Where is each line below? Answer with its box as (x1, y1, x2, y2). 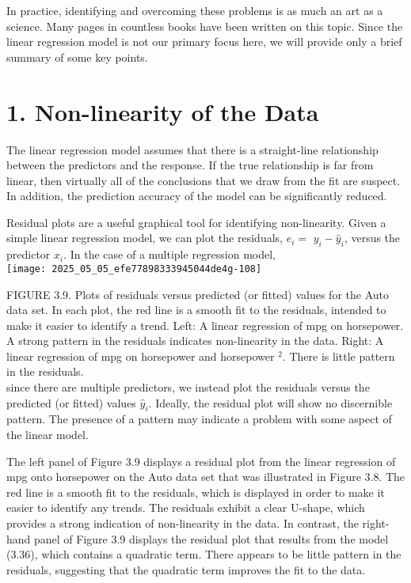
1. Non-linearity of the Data (6, 95, 319, 127)
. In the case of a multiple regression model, (63, 246, 276, 263)
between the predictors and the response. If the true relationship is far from (6, 157, 374, 173)
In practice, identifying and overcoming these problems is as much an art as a (6, 2, 383, 18)
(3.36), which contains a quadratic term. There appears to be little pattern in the (6, 546, 401, 562)
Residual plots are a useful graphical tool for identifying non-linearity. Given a (6, 214, 386, 230)
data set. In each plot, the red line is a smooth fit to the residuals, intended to (6, 301, 386, 318)
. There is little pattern (282, 347, 395, 364)
